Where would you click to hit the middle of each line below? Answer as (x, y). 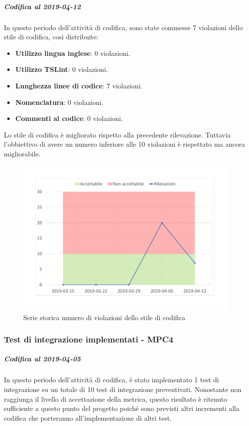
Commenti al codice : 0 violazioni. (69, 118)
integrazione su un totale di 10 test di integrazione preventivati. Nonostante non (123, 389)
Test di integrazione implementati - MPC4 (89, 339)
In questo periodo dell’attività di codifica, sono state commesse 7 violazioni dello (124, 27)
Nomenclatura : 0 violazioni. (59, 102)
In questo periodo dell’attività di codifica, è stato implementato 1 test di (111, 380)
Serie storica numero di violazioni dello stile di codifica (104, 317)
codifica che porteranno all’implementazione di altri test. (88, 417)
